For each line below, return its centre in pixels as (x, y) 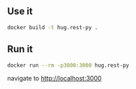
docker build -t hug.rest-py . (53, 27)
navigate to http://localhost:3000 (55, 79)
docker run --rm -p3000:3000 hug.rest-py (68, 65)
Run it (20, 49)
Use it (20, 11)
